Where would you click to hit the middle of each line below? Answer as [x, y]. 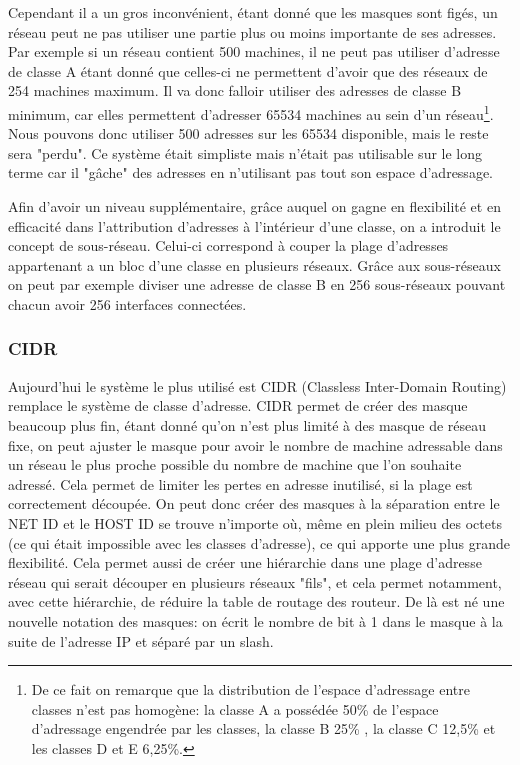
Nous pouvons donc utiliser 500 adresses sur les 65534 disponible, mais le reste [248, 133]
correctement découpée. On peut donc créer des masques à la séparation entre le [254, 503]
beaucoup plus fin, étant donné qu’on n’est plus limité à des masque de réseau [247, 424]
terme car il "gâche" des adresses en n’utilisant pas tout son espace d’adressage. [250, 172]
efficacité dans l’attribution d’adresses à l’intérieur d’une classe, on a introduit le [254, 225]
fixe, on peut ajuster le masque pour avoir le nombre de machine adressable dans [255, 444]
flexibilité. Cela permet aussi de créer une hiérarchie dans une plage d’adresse [245, 562]
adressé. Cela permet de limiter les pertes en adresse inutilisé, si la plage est [240, 483]
